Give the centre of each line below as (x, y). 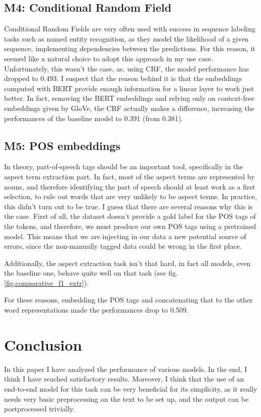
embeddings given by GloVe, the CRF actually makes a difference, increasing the (129, 108)
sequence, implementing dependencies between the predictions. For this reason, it (130, 48)
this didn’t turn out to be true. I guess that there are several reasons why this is (128, 206)
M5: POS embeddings (62, 145)
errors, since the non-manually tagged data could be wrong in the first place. (123, 246)
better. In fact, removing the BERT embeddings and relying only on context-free (129, 98)
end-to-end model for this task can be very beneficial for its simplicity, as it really (131, 388)
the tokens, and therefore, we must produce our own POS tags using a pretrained (130, 226)
